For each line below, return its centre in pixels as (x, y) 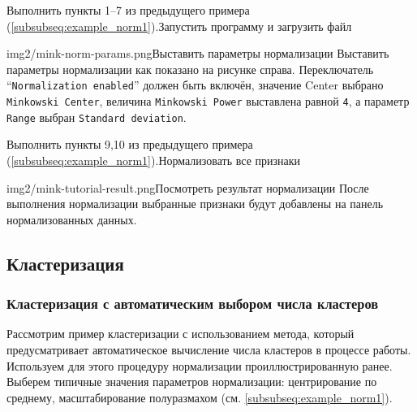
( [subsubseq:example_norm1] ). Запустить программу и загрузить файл (179, 26)
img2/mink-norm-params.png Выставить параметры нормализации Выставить (198, 53)
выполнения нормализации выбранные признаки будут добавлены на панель (195, 204)
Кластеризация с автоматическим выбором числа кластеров (193, 304)
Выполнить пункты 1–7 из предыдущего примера (128, 10)
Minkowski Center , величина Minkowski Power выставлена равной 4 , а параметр (208, 101)
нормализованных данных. (72, 219)
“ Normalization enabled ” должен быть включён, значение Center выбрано (195, 85)
